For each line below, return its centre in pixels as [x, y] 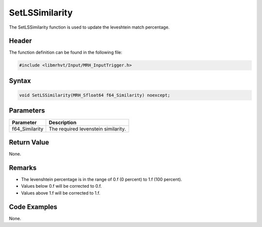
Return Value [29, 142]
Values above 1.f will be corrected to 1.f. [61, 193]
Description [63, 122]
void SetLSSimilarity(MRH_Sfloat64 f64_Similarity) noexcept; [95, 95]
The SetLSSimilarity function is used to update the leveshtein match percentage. [89, 27]
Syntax [20, 81]
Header [20, 41]
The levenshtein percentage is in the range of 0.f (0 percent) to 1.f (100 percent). [102, 179]
